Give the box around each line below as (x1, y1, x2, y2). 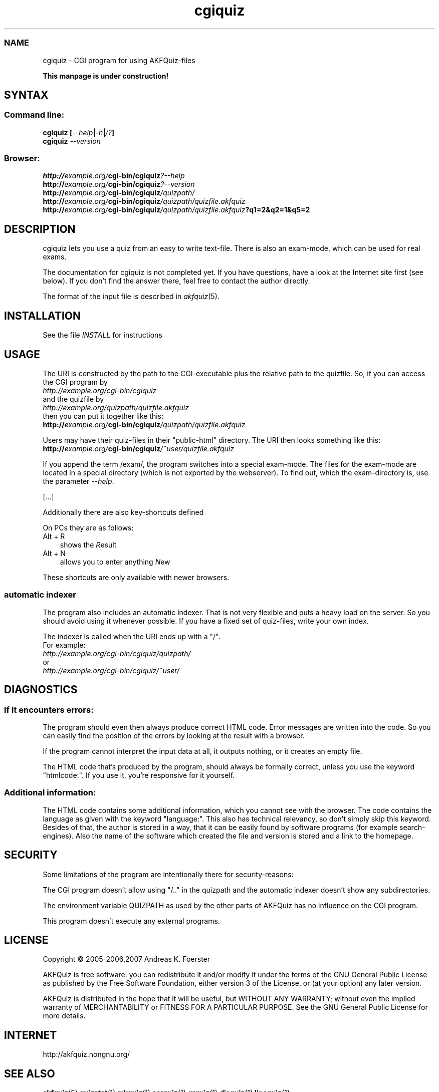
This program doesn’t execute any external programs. (43, 916, 220, 925)
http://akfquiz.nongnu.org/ (43, 1050, 130, 1059)
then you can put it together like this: (43, 412, 164, 420)
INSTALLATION (4, 309, 81, 322)
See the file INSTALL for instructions (43, 331, 162, 340)
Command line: (4, 110, 65, 120)
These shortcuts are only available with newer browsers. (43, 573, 230, 582)
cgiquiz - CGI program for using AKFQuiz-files (43, 56, 195, 65)
